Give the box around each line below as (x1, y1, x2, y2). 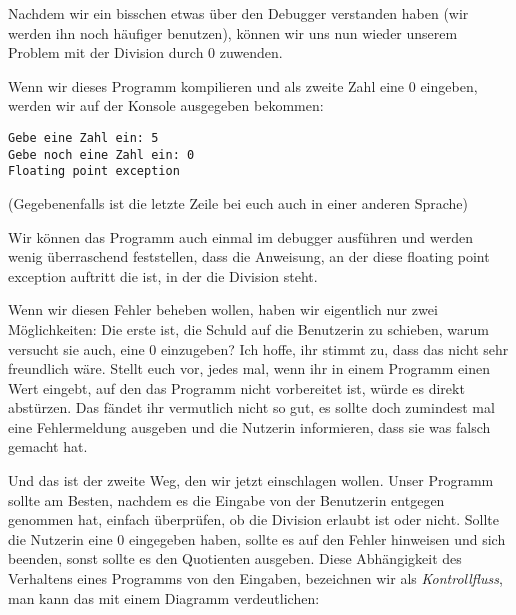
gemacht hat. (8, 436, 88, 457)
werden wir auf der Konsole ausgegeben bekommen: (8, 95, 324, 116)
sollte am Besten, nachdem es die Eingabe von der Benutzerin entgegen (8, 489, 445, 510)
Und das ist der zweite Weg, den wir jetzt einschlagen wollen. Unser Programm (8, 470, 494, 491)
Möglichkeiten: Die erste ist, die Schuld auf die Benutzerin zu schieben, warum (8, 318, 489, 339)
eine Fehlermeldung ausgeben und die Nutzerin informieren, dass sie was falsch (8, 416, 491, 437)
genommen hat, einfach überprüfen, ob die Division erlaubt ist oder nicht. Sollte (8, 509, 499, 530)
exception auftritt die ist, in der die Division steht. (8, 265, 318, 286)
